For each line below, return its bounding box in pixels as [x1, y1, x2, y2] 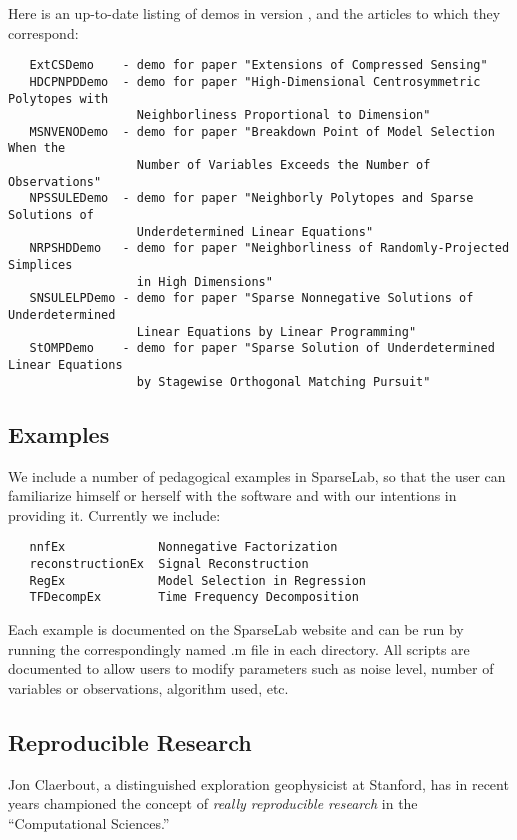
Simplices [8, 258, 73, 273]
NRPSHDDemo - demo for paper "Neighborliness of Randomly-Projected [29, 241, 510, 256]
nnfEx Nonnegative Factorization [29, 540, 338, 555]
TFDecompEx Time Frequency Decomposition [29, 590, 359, 605]
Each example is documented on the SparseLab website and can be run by [8, 618, 464, 639]
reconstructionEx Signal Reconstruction [29, 556, 309, 571]
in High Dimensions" [136, 274, 273, 289]
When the [8, 141, 66, 156]
